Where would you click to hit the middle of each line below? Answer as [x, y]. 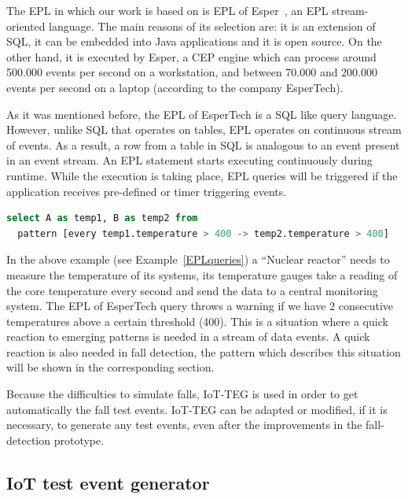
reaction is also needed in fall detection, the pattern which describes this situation [204, 351]
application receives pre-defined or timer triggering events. [147, 191]
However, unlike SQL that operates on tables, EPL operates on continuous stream [204, 129]
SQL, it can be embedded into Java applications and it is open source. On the [194, 41]
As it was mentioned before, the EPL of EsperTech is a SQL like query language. [202, 114]
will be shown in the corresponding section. [110, 367]
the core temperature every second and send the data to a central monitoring [192, 290]
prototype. [79, 440]
